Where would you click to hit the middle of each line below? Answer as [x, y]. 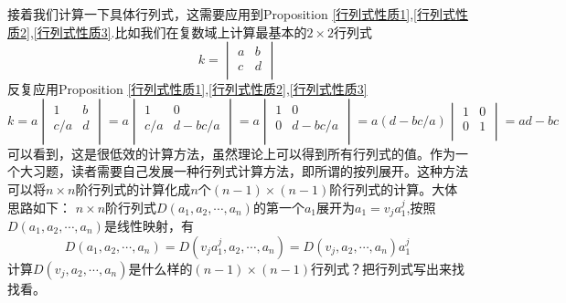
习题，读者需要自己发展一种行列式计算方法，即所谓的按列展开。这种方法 [250, 171]
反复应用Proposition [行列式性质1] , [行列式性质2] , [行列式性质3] [187, 89]
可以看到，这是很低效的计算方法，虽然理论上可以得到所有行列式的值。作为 [231, 153]
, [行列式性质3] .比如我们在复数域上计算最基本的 [168, 31]
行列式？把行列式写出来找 [388, 268]
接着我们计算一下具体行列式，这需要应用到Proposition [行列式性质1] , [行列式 [231, 14]
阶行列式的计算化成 [133, 188]
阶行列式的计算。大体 [394, 188]
